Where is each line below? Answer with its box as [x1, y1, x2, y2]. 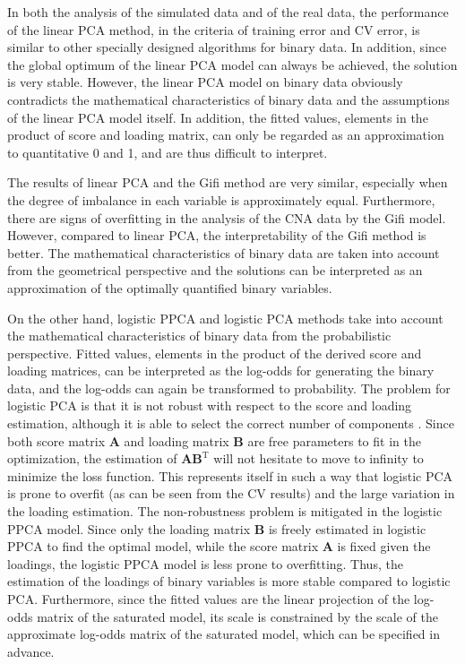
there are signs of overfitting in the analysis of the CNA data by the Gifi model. [7, 208, 446, 227]
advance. [7, 642, 55, 660]
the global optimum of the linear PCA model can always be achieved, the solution [7, 55, 458, 73]
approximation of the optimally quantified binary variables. [7, 278, 332, 297]
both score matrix [7, 431, 106, 450]
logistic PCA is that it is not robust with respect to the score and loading [7, 396, 412, 415]
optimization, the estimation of [7, 449, 177, 468]
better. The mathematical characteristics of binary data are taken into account [7, 243, 440, 262]
